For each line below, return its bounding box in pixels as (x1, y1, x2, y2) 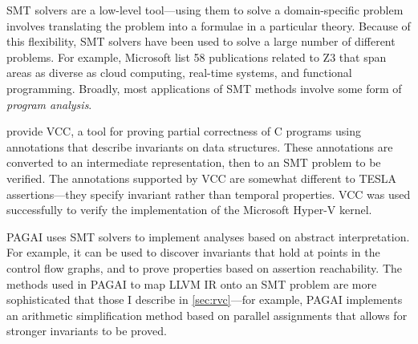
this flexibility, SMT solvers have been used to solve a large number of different (6, 33, 396, 50)
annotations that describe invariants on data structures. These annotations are (6, 138, 393, 155)
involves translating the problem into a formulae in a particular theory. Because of (6, 17, 411, 34)
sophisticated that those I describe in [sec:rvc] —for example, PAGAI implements (6, 291, 403, 308)
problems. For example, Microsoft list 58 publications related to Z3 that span (6, 48, 387, 65)
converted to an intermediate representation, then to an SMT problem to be (6, 154, 381, 171)
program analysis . (6, 95, 92, 112)
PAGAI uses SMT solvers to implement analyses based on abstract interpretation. (6, 228, 410, 245)
